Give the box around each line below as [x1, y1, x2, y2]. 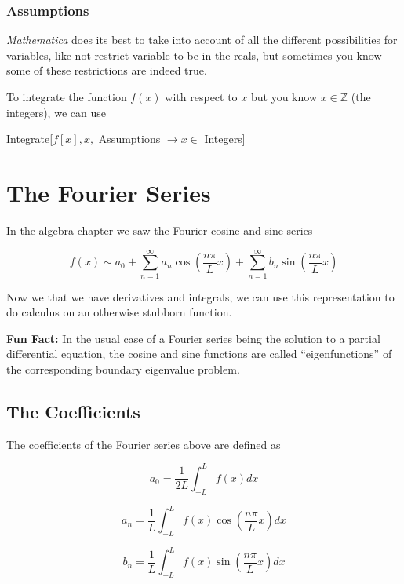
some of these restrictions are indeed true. [6, 62, 207, 78]
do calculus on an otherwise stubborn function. [6, 304, 232, 320]
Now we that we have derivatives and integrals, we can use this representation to [6, 288, 395, 305]
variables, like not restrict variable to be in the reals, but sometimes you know [6, 46, 382, 63]
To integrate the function [6, 89, 127, 104]
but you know [250, 89, 317, 104]
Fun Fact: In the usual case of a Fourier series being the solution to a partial [6, 330, 380, 346]
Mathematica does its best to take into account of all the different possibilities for [6, 31, 398, 48]
